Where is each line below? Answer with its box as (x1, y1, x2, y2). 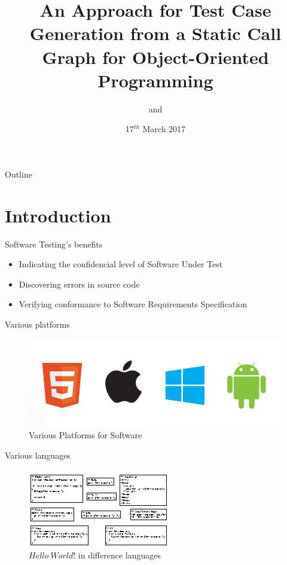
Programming (97, 68, 213, 92)
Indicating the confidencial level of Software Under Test (19, 258, 223, 270)
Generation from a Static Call (29, 21, 282, 45)
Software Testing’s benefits (5, 237, 103, 250)
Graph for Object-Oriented (42, 44, 269, 69)
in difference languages (78, 549, 161, 561)
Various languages (5, 449, 71, 461)
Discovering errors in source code (19, 277, 140, 290)
